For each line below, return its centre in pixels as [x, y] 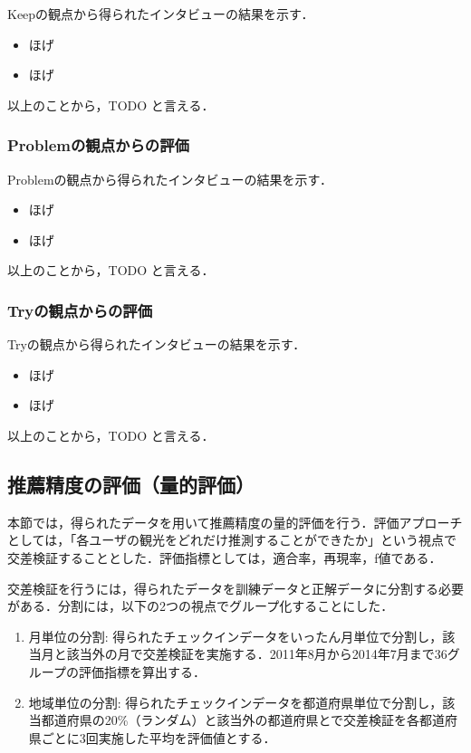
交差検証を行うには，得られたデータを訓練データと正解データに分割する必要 [235, 588]
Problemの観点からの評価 [98, 145]
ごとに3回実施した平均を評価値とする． [159, 737]
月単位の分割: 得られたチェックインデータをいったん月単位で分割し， [235, 636]
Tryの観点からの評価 [80, 310]
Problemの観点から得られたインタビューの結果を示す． [170, 179]
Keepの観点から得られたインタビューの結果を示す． [161, 14]
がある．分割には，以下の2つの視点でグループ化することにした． [201, 606]
